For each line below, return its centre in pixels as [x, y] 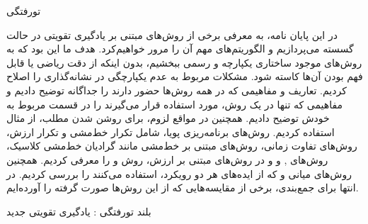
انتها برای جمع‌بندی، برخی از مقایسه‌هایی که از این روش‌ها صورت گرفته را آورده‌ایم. [183, 187]
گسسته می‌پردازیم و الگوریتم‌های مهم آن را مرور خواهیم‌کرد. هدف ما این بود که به [180, 49]
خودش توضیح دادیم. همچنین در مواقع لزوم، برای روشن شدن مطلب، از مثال [168, 118]
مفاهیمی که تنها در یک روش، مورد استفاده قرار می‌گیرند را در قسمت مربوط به [175, 104]
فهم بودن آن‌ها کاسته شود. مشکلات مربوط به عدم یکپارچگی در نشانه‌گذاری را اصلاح [185, 76]
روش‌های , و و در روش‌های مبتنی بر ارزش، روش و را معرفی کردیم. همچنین [167, 159]
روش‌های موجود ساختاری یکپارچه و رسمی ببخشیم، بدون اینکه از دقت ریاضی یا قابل [184, 62]
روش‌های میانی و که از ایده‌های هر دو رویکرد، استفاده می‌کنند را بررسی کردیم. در [179, 173]
